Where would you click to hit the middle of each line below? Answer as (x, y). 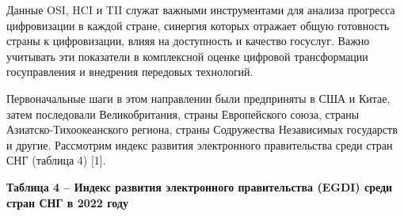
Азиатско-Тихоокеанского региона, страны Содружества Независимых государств (202, 129)
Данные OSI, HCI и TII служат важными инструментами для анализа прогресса (201, 9)
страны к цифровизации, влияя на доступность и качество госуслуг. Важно (188, 41)
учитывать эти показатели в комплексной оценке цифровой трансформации (187, 56)
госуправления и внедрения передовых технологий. (130, 72)
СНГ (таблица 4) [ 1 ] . (56, 160)
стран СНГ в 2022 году (67, 202)
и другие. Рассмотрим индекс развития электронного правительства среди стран (200, 144)
